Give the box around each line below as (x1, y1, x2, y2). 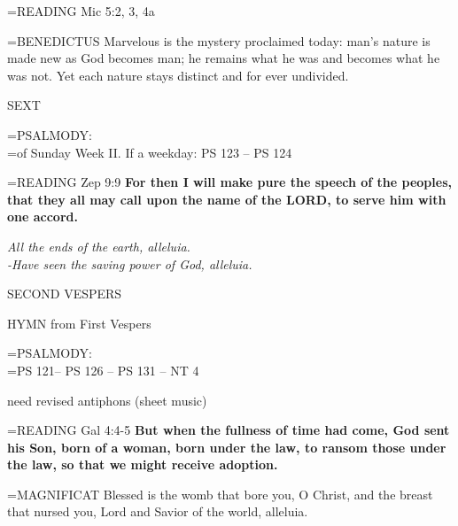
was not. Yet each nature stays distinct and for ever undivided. (7, 66, 349, 84)
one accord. (7, 207, 78, 226)
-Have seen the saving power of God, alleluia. (7, 254, 252, 273)
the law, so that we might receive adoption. (7, 455, 278, 474)
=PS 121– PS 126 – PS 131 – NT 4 (7, 360, 199, 379)
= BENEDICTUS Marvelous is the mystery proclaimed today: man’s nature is (7, 31, 431, 50)
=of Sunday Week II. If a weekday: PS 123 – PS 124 (7, 143, 292, 161)
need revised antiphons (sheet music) (7, 391, 207, 409)
